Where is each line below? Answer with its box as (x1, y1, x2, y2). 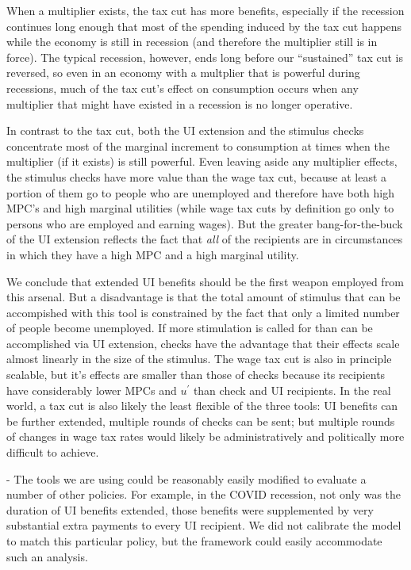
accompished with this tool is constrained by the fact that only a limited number (6, 304, 400, 320)
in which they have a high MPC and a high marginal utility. (6, 246, 299, 262)
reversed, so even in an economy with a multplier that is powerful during (6, 64, 360, 81)
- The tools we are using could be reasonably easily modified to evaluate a (6, 470, 367, 487)
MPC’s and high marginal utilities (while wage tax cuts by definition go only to (6, 200, 394, 216)
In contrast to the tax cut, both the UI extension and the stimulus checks (6, 122, 364, 139)
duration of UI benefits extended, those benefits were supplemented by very (6, 501, 374, 518)
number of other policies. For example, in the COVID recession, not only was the (6, 486, 401, 503)
